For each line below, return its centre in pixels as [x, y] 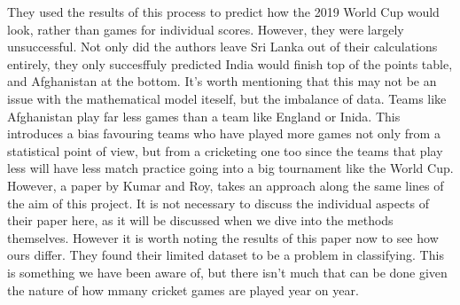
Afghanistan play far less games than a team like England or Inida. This [204, 116]
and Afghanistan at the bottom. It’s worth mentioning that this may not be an [222, 81]
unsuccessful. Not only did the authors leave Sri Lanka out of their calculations [222, 47]
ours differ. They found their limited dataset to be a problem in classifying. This [226, 255]
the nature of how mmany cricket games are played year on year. [183, 289]
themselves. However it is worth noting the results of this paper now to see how [223, 237]
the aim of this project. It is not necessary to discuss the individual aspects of [218, 203]
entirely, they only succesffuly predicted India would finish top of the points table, [230, 63]
